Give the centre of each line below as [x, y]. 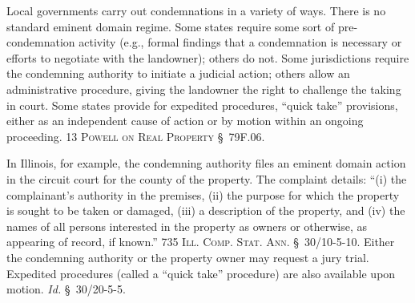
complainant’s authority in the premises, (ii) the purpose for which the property [203, 194]
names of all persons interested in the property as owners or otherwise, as [187, 226]
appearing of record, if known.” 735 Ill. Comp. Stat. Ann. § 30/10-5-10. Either [201, 242]
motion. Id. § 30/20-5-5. [66, 289]
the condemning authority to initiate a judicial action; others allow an [178, 73]
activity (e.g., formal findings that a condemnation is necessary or [240, 42]
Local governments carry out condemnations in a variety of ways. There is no [196, 10]
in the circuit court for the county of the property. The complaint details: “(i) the [207, 178]
